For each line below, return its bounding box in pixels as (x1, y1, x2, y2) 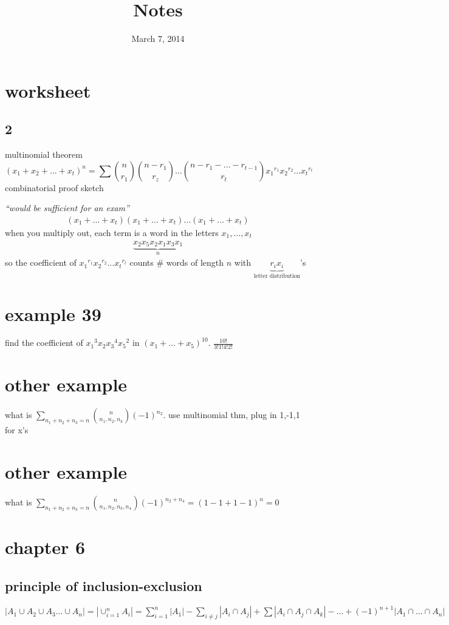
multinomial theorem (5, 148, 83, 161)
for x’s (5, 424, 29, 436)
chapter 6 (5, 535, 86, 559)
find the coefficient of (5, 336, 83, 349)
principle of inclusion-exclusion (5, 576, 202, 595)
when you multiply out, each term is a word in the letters (5, 226, 219, 238)
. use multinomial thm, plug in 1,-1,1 (163, 408, 300, 421)
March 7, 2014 (131, 32, 185, 45)
